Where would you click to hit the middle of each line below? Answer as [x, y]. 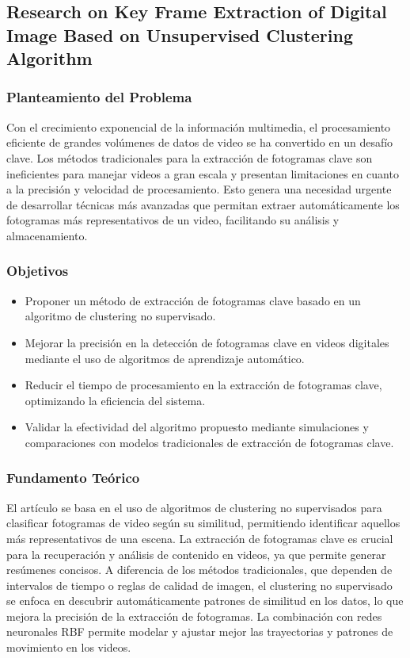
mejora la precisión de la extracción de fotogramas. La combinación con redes [194, 616]
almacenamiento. [47, 235]
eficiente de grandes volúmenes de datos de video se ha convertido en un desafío [200, 142]
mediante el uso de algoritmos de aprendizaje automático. [165, 358]
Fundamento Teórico [73, 478]
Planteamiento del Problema [99, 97]
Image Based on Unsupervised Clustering [180, 34]
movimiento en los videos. [69, 647]
